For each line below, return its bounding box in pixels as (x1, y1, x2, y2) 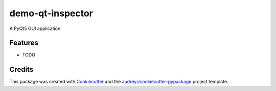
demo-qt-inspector (9, 8, 93, 19)
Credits (9, 65, 34, 74)
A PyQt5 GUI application (9, 25, 61, 32)
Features (9, 39, 38, 47)
